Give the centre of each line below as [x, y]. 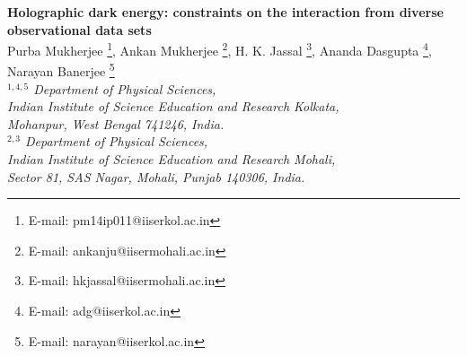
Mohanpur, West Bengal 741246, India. [116, 123]
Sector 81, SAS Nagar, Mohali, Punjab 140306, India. [156, 176]
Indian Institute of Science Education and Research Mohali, [172, 159]
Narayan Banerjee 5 [61, 70]
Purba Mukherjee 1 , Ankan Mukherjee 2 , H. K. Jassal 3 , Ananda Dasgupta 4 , [220, 49]
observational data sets [79, 29]
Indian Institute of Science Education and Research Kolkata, [173, 106]
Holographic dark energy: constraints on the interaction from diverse [225, 12]
